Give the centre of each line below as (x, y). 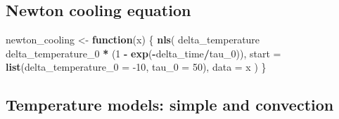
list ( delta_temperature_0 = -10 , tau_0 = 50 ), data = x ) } (136, 67)
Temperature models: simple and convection (170, 105)
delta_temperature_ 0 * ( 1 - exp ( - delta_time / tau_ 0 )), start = (143, 53)
